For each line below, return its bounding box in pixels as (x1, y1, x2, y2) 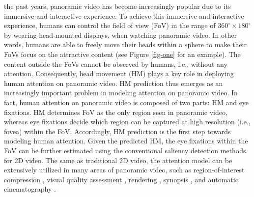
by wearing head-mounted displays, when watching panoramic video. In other (4, 29, 237, 40)
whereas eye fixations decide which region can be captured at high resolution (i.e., (4, 116, 251, 127)
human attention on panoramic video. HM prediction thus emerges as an (4, 78, 223, 88)
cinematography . (4, 184, 56, 194)
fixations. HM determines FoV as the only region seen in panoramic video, (4, 107, 227, 117)
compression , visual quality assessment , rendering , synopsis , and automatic (4, 174, 238, 184)
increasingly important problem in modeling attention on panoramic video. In (4, 87, 238, 98)
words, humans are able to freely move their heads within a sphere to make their (4, 39, 247, 50)
